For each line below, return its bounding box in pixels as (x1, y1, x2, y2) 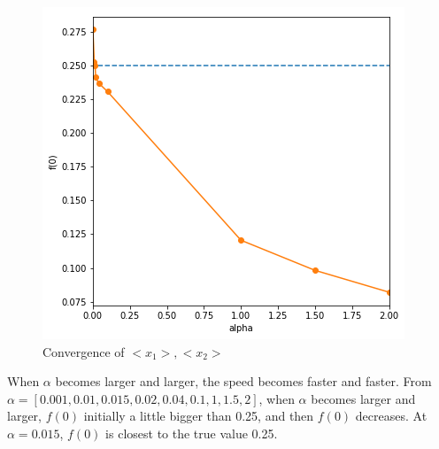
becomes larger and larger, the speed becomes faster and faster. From (55, 372, 432, 391)
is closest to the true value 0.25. (105, 423, 278, 442)
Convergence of (42, 342, 125, 360)
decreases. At (355, 406, 427, 425)
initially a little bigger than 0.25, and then (83, 406, 314, 425)
